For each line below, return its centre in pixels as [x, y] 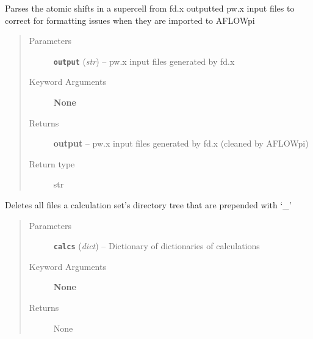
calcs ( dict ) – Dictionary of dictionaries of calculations [156, 246]
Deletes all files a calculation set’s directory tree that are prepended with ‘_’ [148, 205]
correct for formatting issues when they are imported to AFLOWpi [130, 20]
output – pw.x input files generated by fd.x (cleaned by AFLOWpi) [181, 143]
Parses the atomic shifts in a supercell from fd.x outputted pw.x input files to [150, 8]
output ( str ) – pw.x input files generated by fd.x [144, 61]
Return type [52, 163]
